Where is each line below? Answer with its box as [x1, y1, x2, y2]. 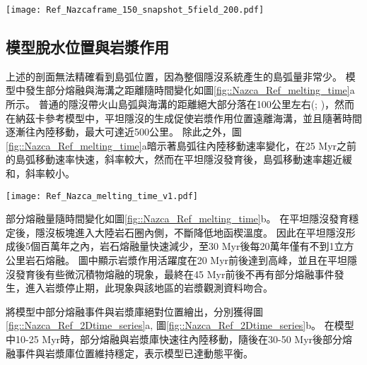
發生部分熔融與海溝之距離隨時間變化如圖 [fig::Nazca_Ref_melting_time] [25, 83, 350, 97]
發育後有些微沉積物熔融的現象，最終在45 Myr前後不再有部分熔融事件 [15, 266, 334, 281]
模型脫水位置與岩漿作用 [6, 36, 169, 58]
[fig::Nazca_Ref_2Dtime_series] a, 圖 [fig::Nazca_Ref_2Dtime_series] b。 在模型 [6, 318, 354, 333]
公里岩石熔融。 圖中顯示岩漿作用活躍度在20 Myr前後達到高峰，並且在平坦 [6, 253, 348, 268]
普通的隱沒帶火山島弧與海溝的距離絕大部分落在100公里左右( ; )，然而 [38, 97, 355, 112]
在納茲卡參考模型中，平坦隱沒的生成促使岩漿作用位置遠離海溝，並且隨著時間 [6, 110, 362, 125]
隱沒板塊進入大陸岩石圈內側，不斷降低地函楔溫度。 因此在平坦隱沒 [35, 225, 346, 239]
